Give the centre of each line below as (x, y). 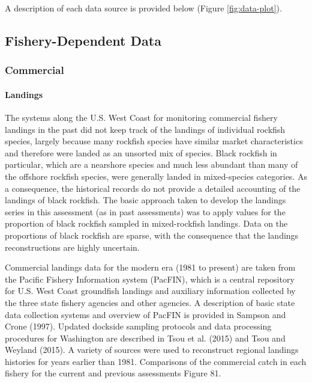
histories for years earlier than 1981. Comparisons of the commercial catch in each (156, 361)
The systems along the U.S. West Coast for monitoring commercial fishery (141, 118)
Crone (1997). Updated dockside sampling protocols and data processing (138, 326)
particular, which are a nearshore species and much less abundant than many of (151, 164)
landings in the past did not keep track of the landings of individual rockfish (145, 129)
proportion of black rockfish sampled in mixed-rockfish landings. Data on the (146, 223)
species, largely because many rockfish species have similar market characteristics (154, 141)
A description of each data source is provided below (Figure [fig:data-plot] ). (143, 8)
